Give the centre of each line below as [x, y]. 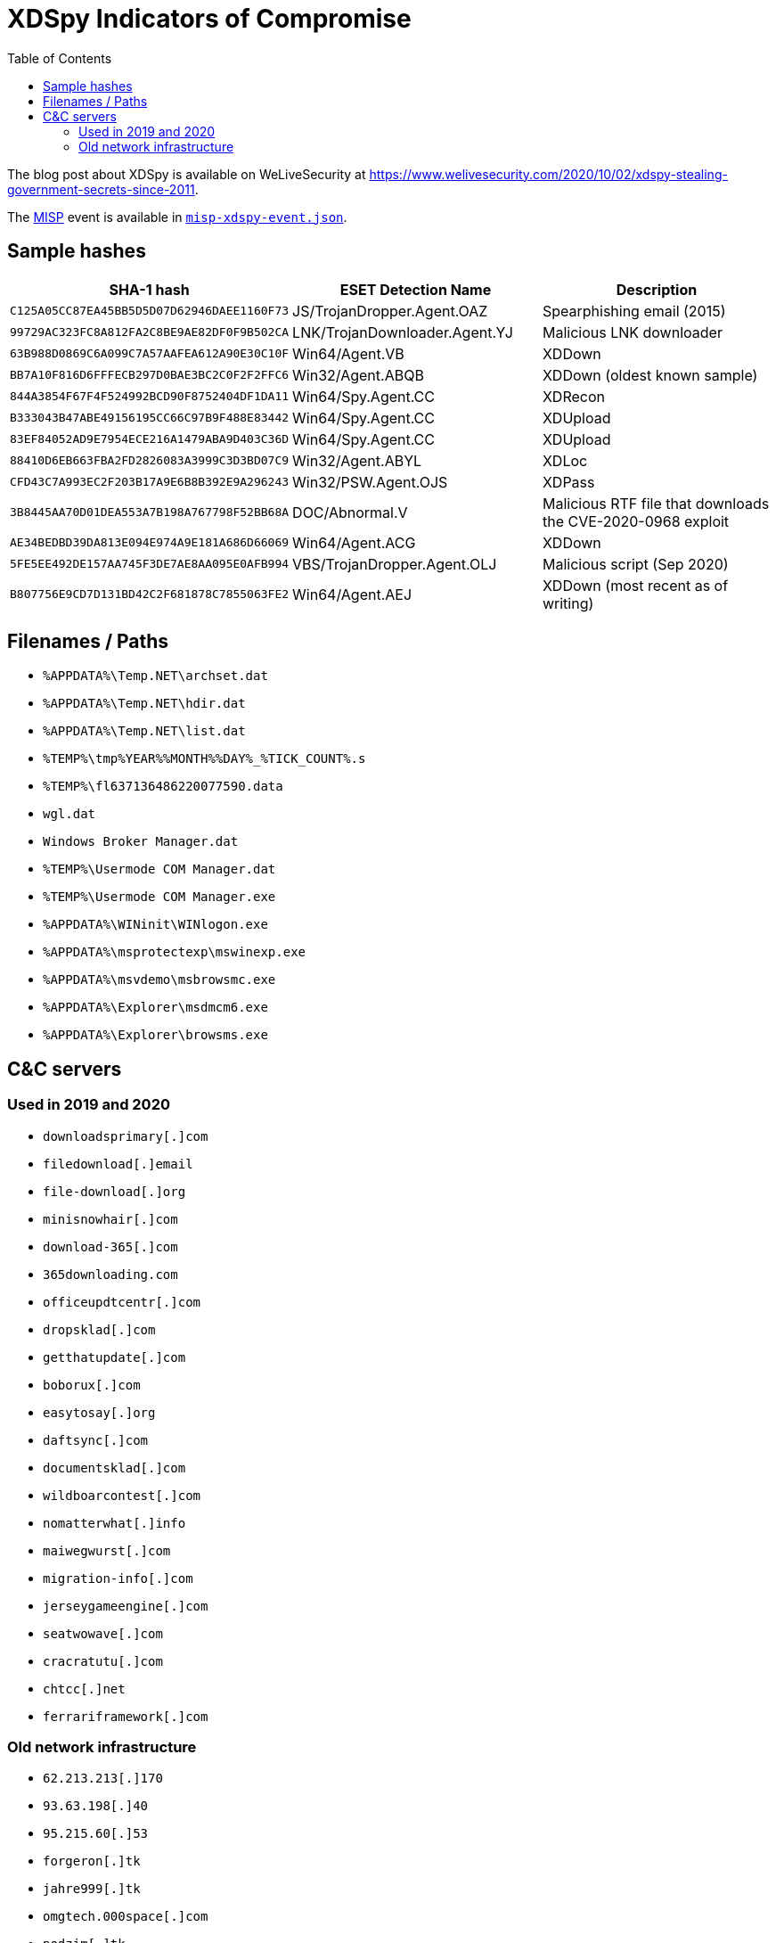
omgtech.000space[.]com [126, 1917]
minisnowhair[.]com [110, 1219]
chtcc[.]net [84, 1689]
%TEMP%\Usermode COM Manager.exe [159, 897]
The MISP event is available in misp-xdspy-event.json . [177, 217]
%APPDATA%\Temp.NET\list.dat [144, 731]
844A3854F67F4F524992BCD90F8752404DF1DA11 [150, 397]
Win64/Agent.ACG [354, 542]
